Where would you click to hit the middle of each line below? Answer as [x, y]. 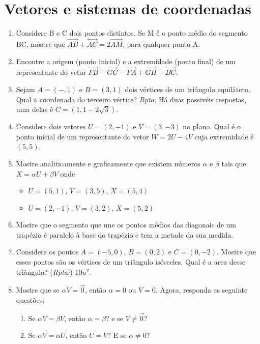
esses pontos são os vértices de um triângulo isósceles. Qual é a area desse [131, 262]
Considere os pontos [47, 252]
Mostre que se [38, 290]
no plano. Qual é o [212, 126]
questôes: [30, 300]
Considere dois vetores [51, 126]
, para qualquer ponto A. [161, 44]
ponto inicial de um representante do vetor [82, 136]
